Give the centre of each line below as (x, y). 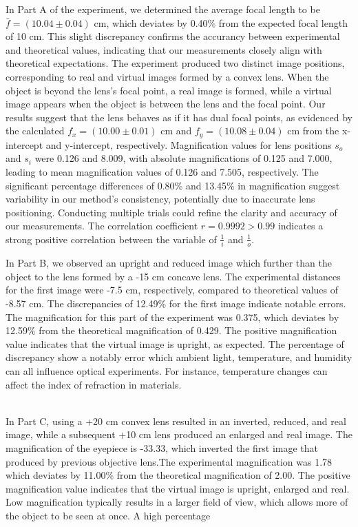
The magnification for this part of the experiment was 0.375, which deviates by (172, 317)
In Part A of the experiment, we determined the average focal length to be (163, 9)
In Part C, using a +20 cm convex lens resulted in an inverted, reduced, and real (176, 421)
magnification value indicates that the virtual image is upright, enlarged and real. (178, 488)
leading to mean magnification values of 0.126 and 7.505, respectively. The (162, 171)
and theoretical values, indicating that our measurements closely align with (164, 49)
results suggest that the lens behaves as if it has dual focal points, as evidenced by (179, 117)
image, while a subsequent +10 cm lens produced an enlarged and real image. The (179, 434)
